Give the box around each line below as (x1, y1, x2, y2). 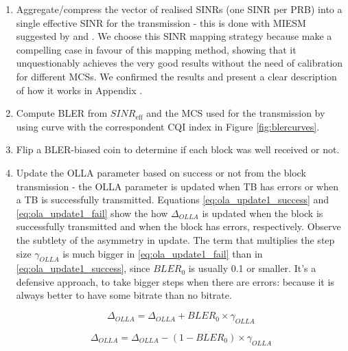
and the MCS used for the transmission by (146, 106, 325, 120)
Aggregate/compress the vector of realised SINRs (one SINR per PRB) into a (16, 2, 343, 16)
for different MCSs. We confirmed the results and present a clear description (16, 69, 337, 83)
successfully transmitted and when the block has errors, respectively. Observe (16, 219, 341, 234)
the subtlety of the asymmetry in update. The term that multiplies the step (16, 232, 335, 247)
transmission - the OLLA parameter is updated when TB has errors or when (16, 179, 338, 193)
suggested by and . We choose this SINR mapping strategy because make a (16, 29, 332, 43)
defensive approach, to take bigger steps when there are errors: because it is (16, 274, 334, 288)
